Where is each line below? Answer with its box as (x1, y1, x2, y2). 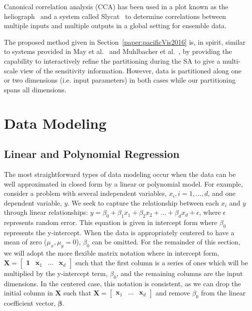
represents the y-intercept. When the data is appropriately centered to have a (4, 227, 235, 237)
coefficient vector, (4, 298, 56, 308)
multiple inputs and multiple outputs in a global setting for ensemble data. (4, 20, 227, 31)
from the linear (201, 288, 246, 298)
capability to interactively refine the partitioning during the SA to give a (4, 55, 220, 66)
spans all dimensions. (4, 84, 67, 94)
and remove (155, 288, 190, 298)
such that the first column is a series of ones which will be (75, 257, 248, 267)
